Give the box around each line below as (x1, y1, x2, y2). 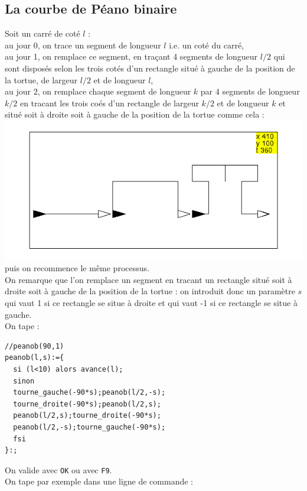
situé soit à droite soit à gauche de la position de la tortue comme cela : (5, 108, 264, 121)
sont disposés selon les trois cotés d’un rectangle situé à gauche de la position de (5, 61, 295, 74)
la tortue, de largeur (5, 73, 78, 86)
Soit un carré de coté (5, 27, 80, 40)
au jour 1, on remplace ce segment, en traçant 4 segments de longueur (5, 50, 258, 63)
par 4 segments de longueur (200, 85, 300, 97)
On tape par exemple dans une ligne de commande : (5, 475, 193, 487)
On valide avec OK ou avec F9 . (5, 463, 112, 476)
